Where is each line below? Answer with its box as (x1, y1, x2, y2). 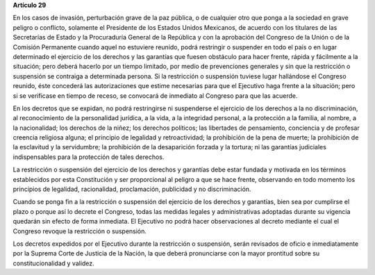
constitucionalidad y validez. (12, 259, 95, 267)
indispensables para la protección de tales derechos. (12, 153, 165, 161)
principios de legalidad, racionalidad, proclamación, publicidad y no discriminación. (12, 185, 251, 194)
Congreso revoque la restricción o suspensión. (12, 226, 147, 235)
